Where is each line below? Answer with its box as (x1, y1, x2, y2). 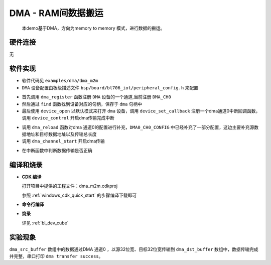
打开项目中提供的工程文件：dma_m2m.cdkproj (22, 183, 118, 189)
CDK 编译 (22, 174, 42, 180)
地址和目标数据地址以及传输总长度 (26, 131, 97, 138)
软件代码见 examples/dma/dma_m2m (22, 78, 98, 84)
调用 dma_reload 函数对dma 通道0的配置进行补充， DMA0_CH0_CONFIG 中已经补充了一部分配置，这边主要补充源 (22, 124, 254, 130)
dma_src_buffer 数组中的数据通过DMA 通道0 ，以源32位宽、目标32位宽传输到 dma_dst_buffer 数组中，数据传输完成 (9, 246, 258, 252)
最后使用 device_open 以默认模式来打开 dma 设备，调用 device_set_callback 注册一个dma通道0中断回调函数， (22, 108, 260, 114)
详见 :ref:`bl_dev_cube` (22, 220, 69, 226)
